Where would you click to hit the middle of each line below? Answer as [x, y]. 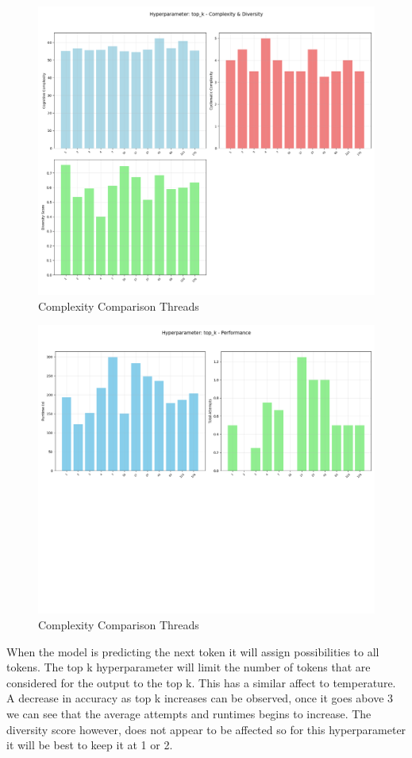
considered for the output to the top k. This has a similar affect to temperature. [201, 682]
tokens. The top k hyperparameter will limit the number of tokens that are [189, 667]
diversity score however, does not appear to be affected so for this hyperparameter [206, 729]
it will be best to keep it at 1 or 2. [90, 745]
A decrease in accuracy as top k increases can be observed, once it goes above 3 [200, 698]
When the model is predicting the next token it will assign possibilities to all [193, 651]
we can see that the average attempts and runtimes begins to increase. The [189, 714]
